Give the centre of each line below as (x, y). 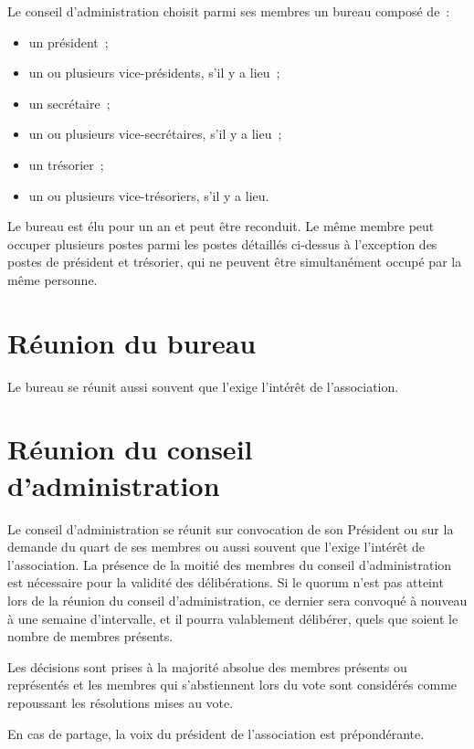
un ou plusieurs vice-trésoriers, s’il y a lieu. (149, 195)
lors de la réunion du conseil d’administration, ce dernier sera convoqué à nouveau (237, 600)
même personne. (53, 279)
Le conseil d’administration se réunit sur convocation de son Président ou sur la (231, 528)
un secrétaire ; (69, 103)
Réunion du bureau (132, 342)
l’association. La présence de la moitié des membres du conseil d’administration (230, 564)
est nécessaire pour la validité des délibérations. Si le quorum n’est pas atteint (226, 582)
